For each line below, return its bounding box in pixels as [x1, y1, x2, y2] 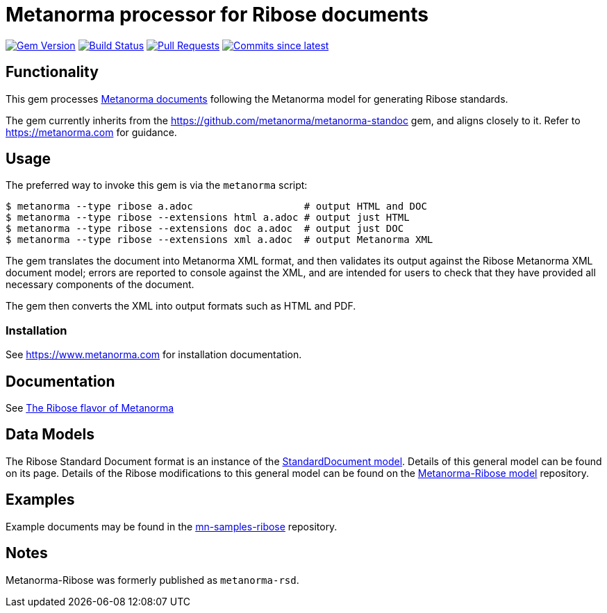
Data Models [6, 426, 94, 444]
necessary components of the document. [6, 278, 194, 291]
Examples [6, 491, 75, 509]
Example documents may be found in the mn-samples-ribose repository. [6, 520, 338, 532]
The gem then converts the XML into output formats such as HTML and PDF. [6, 300, 356, 312]
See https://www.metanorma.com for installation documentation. [6, 349, 302, 361]
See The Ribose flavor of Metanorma [6, 402, 174, 414]
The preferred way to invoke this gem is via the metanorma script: [6, 179, 308, 192]
